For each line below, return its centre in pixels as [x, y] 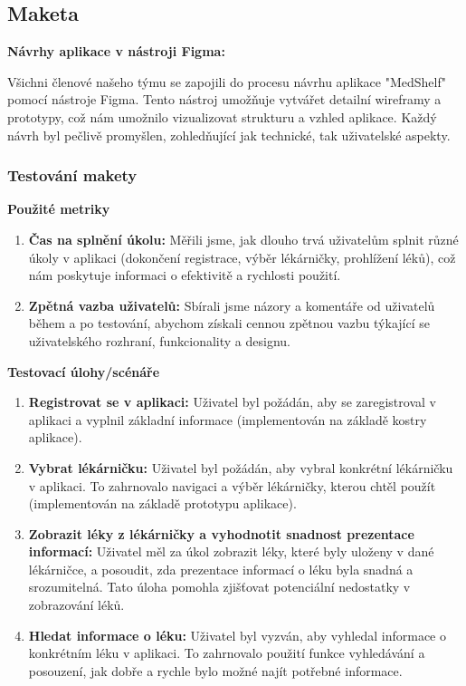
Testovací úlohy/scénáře [84, 371]
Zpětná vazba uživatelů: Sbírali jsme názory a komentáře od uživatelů [232, 305]
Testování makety [72, 175]
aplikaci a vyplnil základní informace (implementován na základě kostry [228, 419]
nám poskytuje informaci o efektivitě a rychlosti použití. [185, 275]
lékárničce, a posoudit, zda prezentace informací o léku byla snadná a [221, 569]
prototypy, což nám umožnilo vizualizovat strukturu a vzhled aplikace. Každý [222, 116]
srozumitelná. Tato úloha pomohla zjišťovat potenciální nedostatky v [219, 587]
